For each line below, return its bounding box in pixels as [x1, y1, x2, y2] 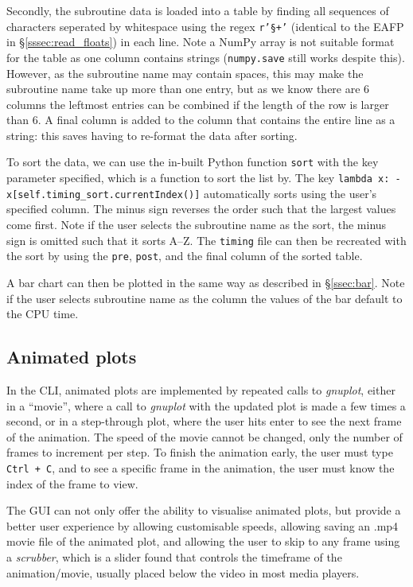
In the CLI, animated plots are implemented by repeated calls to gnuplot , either [6, 381, 395, 398]
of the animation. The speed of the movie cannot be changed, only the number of [6, 428, 403, 445]
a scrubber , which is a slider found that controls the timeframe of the [6, 548, 342, 565]
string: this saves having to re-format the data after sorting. [6, 126, 298, 143]
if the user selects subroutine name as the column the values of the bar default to [6, 290, 403, 306]
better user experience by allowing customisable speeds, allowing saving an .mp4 [6, 517, 399, 534]
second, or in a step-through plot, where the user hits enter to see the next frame [6, 413, 402, 430]
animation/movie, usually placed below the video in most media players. [6, 564, 360, 581]
